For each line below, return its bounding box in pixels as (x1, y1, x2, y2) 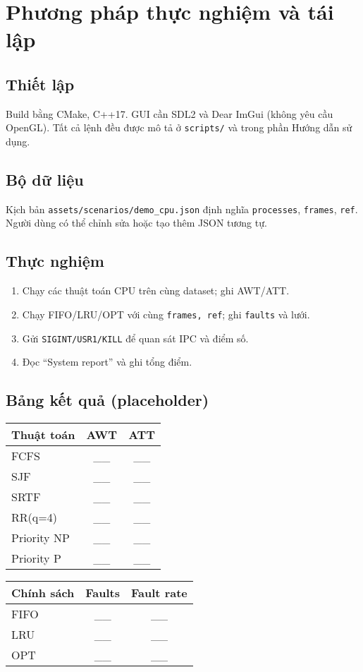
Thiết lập (6, 73, 75, 95)
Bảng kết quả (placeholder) (6, 389, 209, 411)
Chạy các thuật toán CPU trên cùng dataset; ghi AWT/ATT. (22, 283, 290, 298)
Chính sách (11, 584, 75, 601)
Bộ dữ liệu (6, 169, 84, 190)
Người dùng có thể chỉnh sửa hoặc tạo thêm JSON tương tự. (6, 215, 267, 230)
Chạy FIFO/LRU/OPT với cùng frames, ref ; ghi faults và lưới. (22, 306, 310, 321)
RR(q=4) (11, 508, 57, 525)
